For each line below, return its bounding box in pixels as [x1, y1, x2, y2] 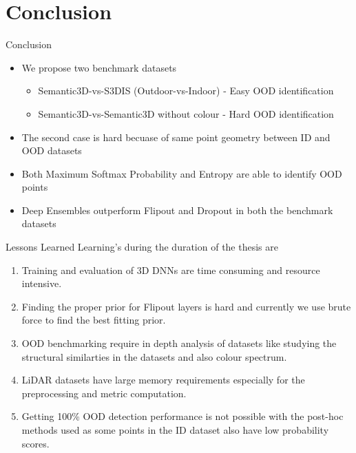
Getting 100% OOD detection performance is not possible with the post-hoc [21, 409, 344, 423]
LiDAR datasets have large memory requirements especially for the [21, 372, 305, 387]
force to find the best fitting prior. [21, 313, 166, 327]
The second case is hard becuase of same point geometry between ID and [21, 129, 331, 144]
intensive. [21, 276, 62, 291]
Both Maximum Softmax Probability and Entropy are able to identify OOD [21, 166, 342, 180]
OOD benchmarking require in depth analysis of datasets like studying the [21, 336, 337, 350]
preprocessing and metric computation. [21, 386, 187, 400]
